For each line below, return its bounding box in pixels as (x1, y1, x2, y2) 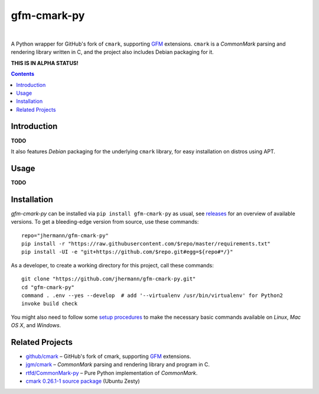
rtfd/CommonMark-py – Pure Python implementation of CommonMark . (25, 369, 198, 376)
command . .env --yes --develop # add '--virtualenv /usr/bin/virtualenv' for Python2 (21, 292, 284, 299)
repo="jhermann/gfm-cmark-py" (21, 232, 109, 239)
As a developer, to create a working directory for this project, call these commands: (11, 261, 214, 269)
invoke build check (21, 301, 78, 307)
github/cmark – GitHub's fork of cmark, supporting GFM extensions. (25, 353, 191, 360)
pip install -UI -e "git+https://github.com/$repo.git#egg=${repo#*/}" (21, 248, 233, 256)
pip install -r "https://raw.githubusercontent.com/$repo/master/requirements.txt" (21, 240, 271, 247)
